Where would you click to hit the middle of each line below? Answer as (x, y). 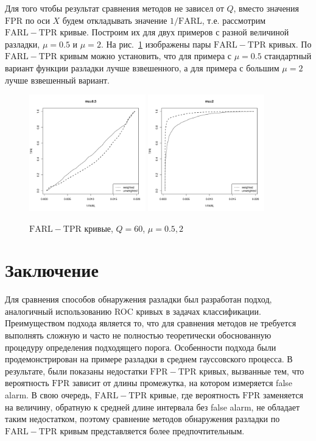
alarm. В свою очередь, (48, 395)
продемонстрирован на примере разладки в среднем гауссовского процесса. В (149, 359)
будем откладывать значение (115, 20)
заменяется (283, 395)
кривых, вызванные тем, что (252, 371)
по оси (37, 20)
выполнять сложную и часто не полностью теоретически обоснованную (138, 335)
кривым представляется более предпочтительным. (152, 430)
